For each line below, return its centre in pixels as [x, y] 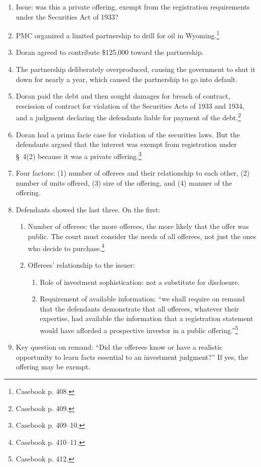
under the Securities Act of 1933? [67, 16]
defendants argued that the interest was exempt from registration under [126, 144]
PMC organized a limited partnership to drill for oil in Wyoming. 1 [118, 34]
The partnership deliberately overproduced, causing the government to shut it [136, 69]
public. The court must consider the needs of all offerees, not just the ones [142, 236]
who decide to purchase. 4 [66, 247]
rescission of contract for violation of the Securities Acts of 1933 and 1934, [130, 105]
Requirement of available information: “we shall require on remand [142, 299]
